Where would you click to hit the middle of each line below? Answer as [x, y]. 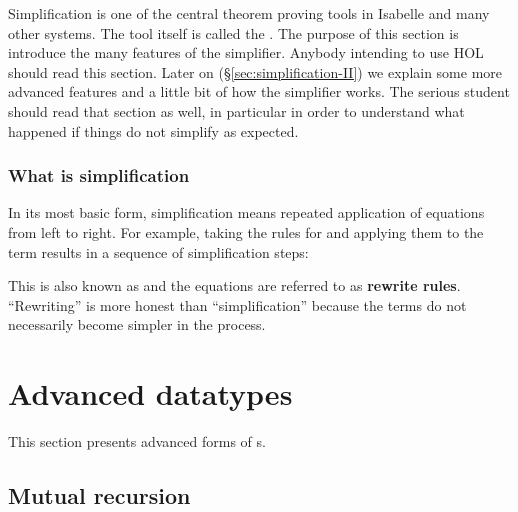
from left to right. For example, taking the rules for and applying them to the [246, 231]
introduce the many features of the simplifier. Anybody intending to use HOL [246, 52]
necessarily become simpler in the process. [137, 324]
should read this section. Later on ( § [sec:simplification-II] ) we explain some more [255, 71]
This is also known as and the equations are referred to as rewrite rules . [234, 285]
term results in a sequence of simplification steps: [158, 251]
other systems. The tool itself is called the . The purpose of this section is [233, 32]
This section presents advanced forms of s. [137, 441]
